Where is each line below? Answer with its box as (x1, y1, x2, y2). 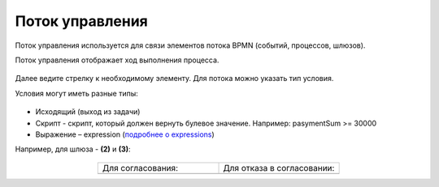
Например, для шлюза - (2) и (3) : (15, 144, 131, 154)
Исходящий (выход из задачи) (35, 107, 141, 117)
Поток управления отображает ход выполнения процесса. (15, 55, 219, 65)
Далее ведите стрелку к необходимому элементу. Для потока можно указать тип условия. (15, 74, 334, 83)
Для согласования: (102, 162, 179, 173)
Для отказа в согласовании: (223, 162, 335, 173)
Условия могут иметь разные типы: (15, 88, 138, 98)
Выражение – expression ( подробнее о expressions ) (35, 130, 215, 139)
